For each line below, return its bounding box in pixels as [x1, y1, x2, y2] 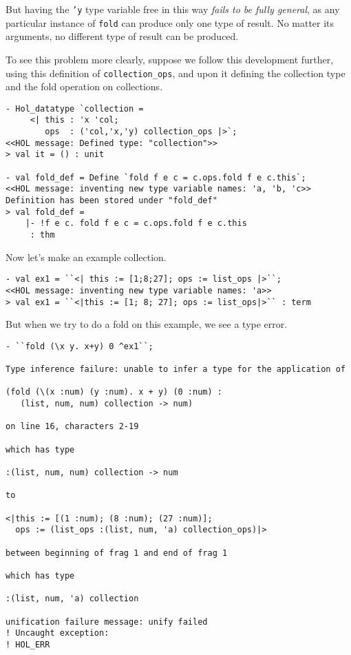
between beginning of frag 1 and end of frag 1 [6, 548, 228, 558]
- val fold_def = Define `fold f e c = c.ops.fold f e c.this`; [6, 172, 306, 183]
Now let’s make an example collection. [6, 249, 167, 264]
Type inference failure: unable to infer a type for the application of [6, 364, 345, 375]
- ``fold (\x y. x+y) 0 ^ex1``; [6, 341, 153, 351]
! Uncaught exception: [6, 628, 109, 638]
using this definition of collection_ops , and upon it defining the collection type [6, 65, 345, 80]
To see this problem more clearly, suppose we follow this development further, [6, 52, 334, 66]
